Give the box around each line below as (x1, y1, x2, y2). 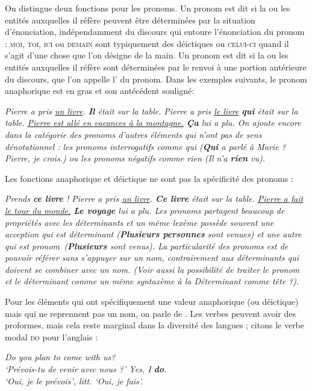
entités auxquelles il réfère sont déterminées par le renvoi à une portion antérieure (5, 60, 307, 73)
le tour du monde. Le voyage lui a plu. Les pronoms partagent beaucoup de (5, 204, 285, 216)
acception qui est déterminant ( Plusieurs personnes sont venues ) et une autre (5, 228, 302, 240)
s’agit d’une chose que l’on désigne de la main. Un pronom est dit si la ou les (5, 49, 289, 61)
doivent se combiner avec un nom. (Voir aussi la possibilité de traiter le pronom (5, 263, 300, 275)
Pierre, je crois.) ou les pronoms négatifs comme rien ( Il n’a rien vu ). (5, 152, 266, 164)
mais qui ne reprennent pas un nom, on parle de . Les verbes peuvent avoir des (5, 307, 296, 319)
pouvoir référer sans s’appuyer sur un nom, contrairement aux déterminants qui (5, 251, 299, 264)
